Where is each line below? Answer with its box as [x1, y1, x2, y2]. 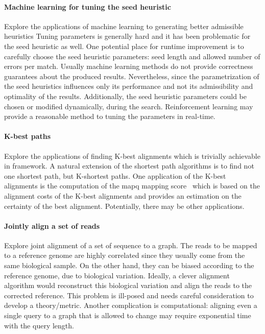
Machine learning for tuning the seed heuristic [4, 1, 171, 12]
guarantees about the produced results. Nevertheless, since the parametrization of [4, 70, 259, 81]
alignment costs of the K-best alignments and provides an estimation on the [4, 190, 242, 201]
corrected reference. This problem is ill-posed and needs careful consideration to [4, 290, 254, 300]
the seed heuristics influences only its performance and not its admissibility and [4, 81, 253, 91]
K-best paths [4, 131, 51, 141]
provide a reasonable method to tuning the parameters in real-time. [4, 111, 215, 122]
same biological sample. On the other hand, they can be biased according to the [4, 260, 254, 271]
